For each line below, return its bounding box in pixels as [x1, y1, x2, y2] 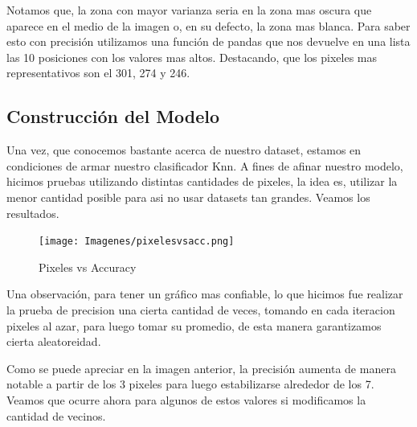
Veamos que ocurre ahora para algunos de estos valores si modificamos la [6, 391, 366, 408]
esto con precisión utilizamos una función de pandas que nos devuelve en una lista [6, 33, 411, 50]
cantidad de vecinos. [6, 407, 106, 424]
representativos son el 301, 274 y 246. [6, 64, 190, 81]
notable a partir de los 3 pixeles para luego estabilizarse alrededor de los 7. [6, 376, 374, 392]
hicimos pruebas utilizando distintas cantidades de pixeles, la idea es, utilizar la [6, 173, 398, 190]
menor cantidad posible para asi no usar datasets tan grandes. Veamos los [6, 188, 370, 205]
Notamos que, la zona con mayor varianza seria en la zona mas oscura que [6, 2, 372, 18]
